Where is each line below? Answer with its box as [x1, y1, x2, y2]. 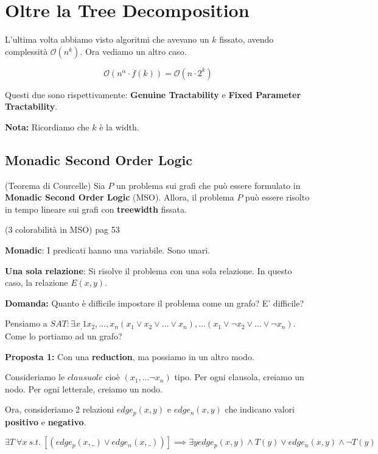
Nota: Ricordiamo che [5, 120, 89, 133]
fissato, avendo [219, 33, 274, 46]
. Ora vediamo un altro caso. [80, 44, 187, 57]
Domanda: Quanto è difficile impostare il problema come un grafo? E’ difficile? [5, 296, 304, 309]
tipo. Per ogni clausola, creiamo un [174, 371, 304, 383]
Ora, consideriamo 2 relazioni [5, 403, 114, 416]
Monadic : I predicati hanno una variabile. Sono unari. [5, 244, 210, 257]
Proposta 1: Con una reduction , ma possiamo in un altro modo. [5, 350, 254, 363]
